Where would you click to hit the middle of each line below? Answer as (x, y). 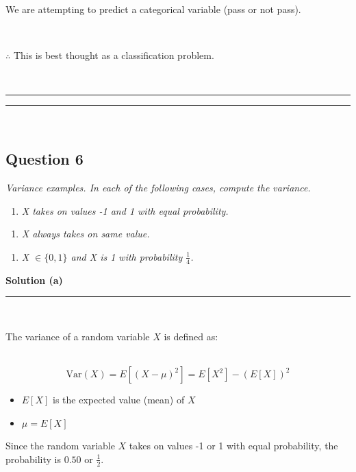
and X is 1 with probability (127, 256)
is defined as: (191, 336)
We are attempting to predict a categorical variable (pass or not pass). (153, 9)
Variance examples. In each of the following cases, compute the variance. (158, 188)
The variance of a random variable (78, 336)
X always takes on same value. (86, 234)
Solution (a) (34, 280)
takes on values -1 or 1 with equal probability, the (233, 446)
